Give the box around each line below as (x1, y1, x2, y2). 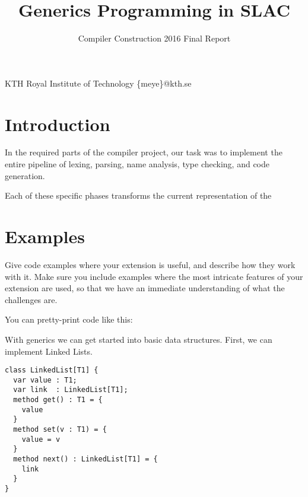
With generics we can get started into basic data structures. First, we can (5, 333, 272, 345)
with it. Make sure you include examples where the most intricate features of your (5, 270, 303, 282)
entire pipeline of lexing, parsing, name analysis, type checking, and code (5, 158, 269, 170)
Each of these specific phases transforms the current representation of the (5, 189, 272, 202)
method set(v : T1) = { (13, 425, 107, 434)
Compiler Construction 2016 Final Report (78, 32, 231, 44)
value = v (21, 435, 61, 444)
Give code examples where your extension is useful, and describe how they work (5, 258, 296, 270)
